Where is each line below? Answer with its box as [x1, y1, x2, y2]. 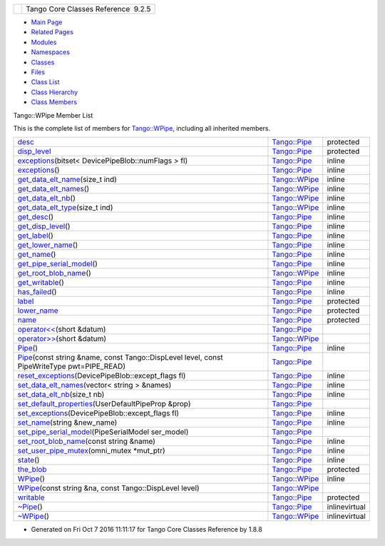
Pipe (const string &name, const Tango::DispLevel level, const [17, 353, 224, 363]
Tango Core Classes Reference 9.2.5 [26, 4, 151, 14]
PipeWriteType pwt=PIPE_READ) [17, 361, 126, 371]
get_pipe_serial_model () [17, 259, 98, 269]
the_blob [17, 465, 47, 475]
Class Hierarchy [31, 88, 78, 96]
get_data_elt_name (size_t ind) [17, 175, 118, 185]
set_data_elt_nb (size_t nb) [17, 390, 105, 400]
